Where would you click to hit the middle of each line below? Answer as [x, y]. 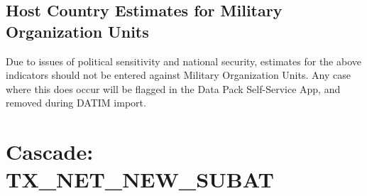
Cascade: [50, 152]
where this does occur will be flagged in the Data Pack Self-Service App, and [173, 88]
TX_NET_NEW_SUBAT [140, 179]
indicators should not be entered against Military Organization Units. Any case [178, 75]
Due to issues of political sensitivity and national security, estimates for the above [183, 61]
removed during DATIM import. [76, 103]
